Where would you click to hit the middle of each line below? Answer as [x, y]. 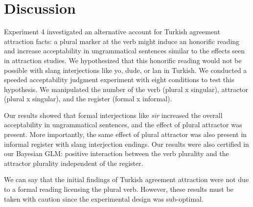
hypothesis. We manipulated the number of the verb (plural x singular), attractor [126, 89]
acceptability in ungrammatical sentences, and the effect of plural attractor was [123, 125]
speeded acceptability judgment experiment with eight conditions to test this [119, 80]
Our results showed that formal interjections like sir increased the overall [113, 115]
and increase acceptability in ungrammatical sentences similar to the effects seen [125, 51]
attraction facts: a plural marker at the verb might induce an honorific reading [122, 41]
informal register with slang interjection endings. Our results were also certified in [126, 144]
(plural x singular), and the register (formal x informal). [88, 99]
